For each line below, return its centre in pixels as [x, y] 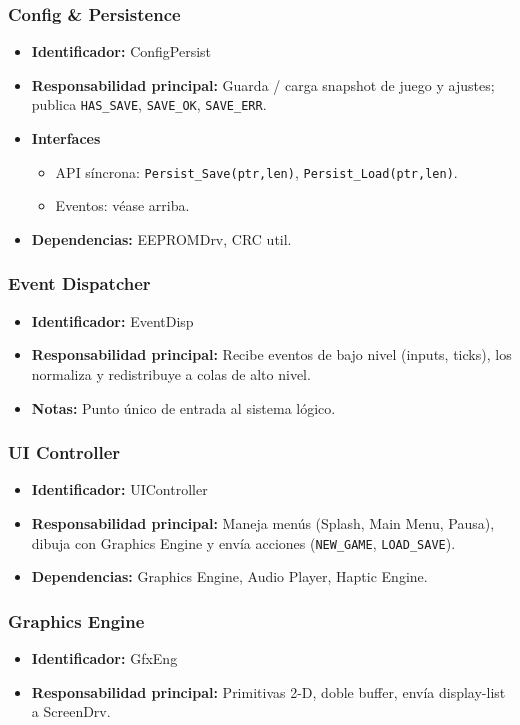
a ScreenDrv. [71, 711]
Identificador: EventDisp [112, 320]
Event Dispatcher [79, 283]
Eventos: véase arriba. [122, 205]
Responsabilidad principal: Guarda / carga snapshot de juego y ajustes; [263, 84]
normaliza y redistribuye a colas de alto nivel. [171, 373]
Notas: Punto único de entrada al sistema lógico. [183, 407]
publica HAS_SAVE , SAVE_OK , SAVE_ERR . [149, 104]
